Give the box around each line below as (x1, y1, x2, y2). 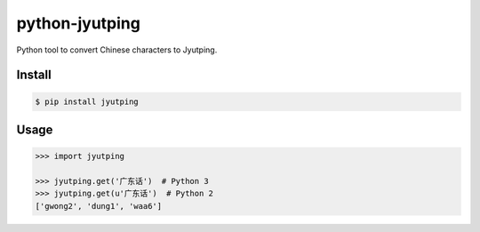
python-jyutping (16, 13, 141, 33)
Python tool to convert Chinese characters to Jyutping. (16, 44, 218, 55)
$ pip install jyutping (35, 96, 140, 107)
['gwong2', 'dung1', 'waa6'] (35, 201, 163, 211)
